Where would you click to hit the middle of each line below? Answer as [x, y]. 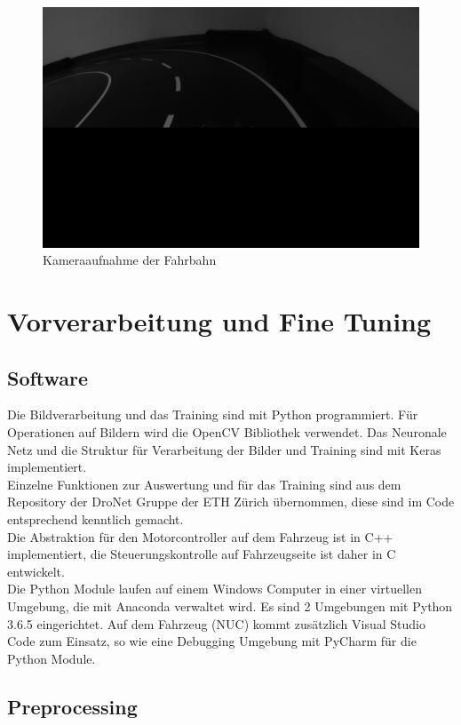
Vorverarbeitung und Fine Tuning [219, 321]
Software [48, 377]
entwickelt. [36, 571]
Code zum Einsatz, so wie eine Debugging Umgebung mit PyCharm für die [212, 641]
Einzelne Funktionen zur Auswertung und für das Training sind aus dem [204, 484]
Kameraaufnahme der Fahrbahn [130, 260]
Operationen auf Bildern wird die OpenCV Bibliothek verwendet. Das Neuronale [227, 431]
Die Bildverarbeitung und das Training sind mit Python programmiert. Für [213, 414]
